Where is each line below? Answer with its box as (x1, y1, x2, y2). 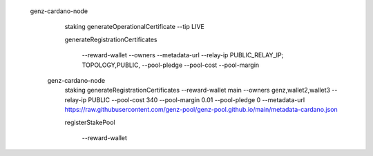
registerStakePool (64, 118, 115, 126)
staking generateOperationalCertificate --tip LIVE (64, 23, 205, 31)
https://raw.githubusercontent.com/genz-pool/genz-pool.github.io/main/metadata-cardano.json (64, 106, 338, 114)
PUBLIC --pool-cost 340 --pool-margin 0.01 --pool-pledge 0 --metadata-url (87, 95, 305, 104)
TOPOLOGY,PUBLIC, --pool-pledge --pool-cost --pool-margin (82, 61, 260, 69)
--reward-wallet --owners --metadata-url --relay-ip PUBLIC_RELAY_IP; (82, 51, 284, 59)
